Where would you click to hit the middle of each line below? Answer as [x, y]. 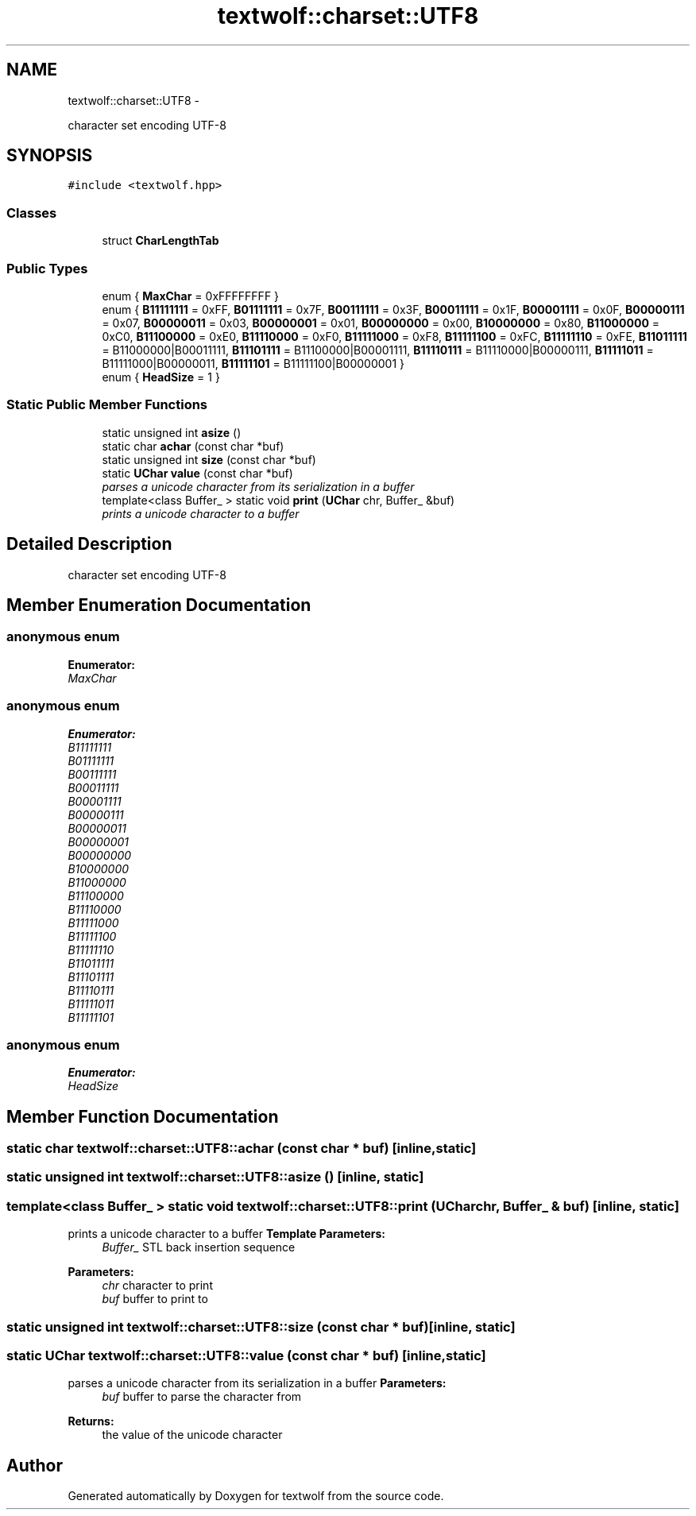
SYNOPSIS [50, 156]
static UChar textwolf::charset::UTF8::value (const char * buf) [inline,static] [246, 1355]
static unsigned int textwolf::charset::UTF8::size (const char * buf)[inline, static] [261, 1326]
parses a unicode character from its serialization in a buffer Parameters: [257, 1383]
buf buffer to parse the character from [202, 1397]
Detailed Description [89, 544]
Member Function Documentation [143, 1116]
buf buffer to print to [155, 1299]
